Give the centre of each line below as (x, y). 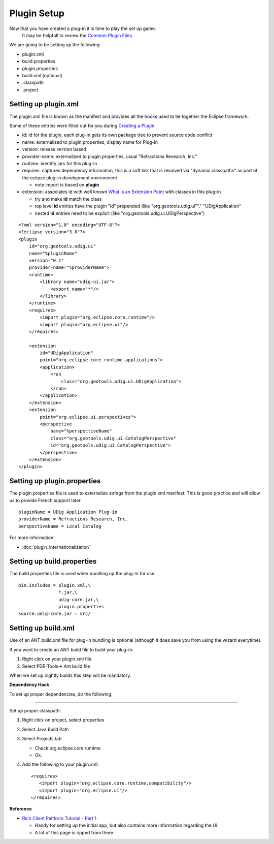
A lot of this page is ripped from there (74, 832)
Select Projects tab (42, 739)
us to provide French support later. (46, 500)
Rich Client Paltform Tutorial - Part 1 (59, 818)
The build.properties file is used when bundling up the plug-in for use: (82, 574)
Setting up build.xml (42, 628)
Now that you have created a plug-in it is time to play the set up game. (83, 28)
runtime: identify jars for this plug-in (60, 163)
